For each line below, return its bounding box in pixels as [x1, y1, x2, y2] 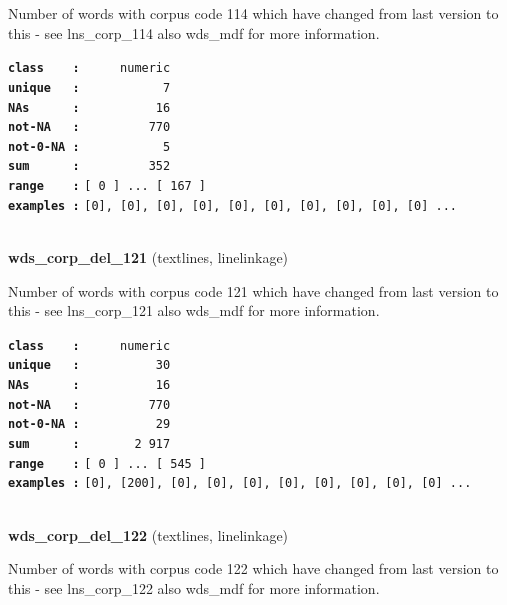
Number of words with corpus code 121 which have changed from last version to [8, 280, 499, 301]
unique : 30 [8, 358, 171, 373]
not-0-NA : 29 [8, 417, 171, 432]
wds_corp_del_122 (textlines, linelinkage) [8, 524, 289, 545]
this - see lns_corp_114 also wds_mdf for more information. [8, 22, 380, 43]
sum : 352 [8, 159, 171, 174]
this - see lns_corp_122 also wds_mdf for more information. [8, 577, 380, 598]
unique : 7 [8, 80, 171, 95]
